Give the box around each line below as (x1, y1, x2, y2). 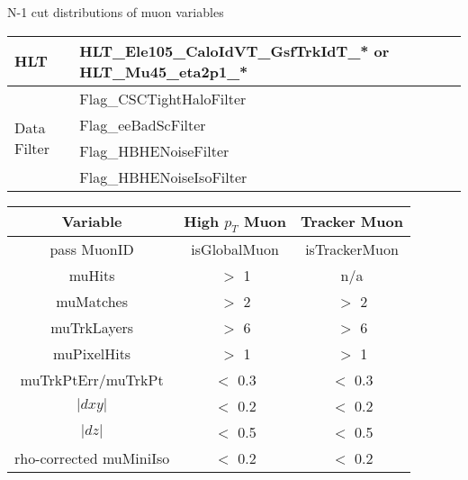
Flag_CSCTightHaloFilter (79, 87, 247, 109)
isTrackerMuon (305, 238, 399, 259)
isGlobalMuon (191, 238, 279, 259)
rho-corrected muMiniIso (14, 447, 170, 468)
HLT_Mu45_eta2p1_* (79, 60, 248, 82)
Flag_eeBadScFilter (79, 113, 206, 135)
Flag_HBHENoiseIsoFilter (79, 166, 247, 187)
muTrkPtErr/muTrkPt (20, 368, 164, 390)
